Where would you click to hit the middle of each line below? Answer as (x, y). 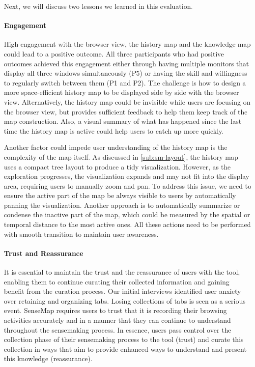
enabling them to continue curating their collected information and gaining (117, 281)
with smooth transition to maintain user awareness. (81, 234)
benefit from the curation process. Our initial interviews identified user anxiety (123, 291)
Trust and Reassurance (44, 253)
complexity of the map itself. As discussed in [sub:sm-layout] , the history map (121, 156)
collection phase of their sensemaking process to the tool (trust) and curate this (124, 339)
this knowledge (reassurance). (48, 358)
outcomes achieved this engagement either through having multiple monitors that (127, 63)
